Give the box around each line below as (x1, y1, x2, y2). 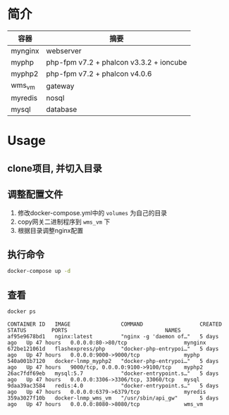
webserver (46, 46, 82, 56)
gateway (46, 81, 75, 91)
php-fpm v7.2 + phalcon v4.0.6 (46, 68, 152, 78)
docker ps (7, 308, 37, 315)
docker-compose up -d (7, 268, 71, 275)
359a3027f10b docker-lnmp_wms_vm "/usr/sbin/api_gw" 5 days (7, 395, 219, 402)
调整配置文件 (7, 189, 63, 200)
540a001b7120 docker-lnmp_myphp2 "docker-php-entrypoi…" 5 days (7, 357, 219, 364)
